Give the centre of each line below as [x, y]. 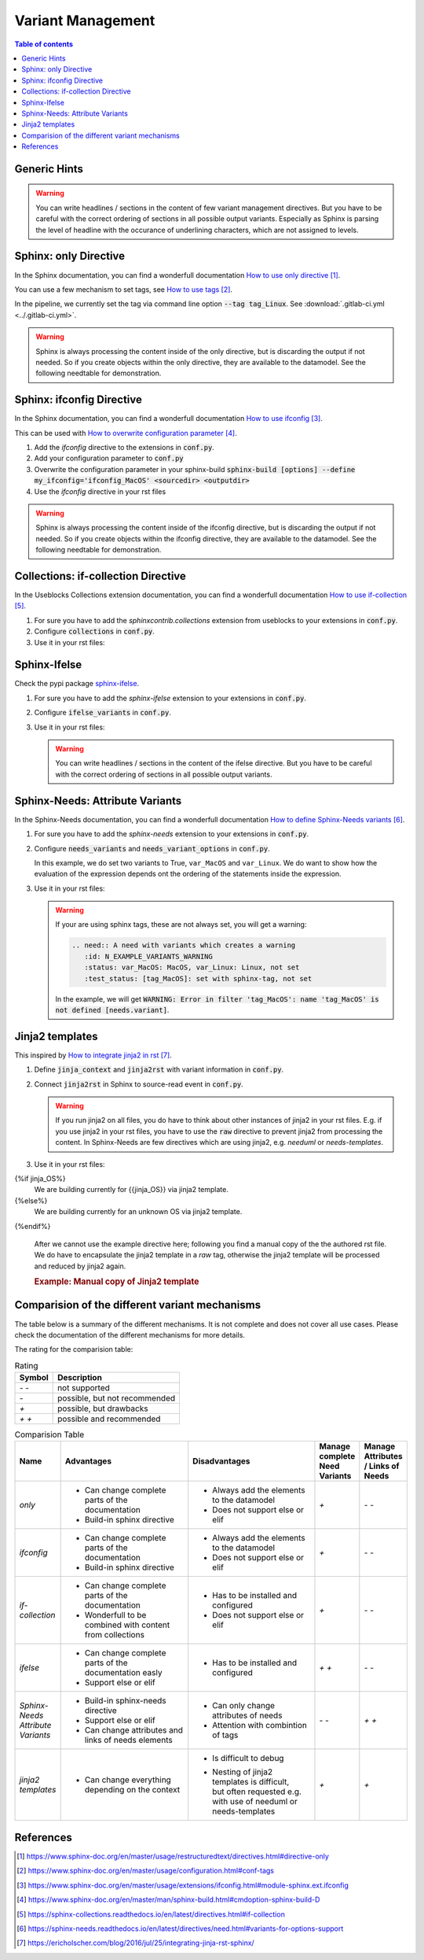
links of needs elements [128, 1740]
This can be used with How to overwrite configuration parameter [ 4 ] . [126, 433]
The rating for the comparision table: [74, 1349]
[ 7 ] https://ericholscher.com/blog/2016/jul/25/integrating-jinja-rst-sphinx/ [135, 1943]
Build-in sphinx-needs [125, 1701]
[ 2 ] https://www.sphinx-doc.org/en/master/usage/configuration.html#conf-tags [146, 1871]
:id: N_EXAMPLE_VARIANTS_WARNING [148, 956]
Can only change [243, 1706]
